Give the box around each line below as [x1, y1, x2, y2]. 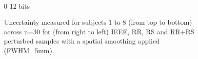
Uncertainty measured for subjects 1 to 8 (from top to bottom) [4, 17, 192, 27]
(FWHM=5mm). [4, 45, 54, 55]
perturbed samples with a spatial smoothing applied [4, 36, 159, 46]
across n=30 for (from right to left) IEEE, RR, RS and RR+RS [4, 26, 195, 36]
